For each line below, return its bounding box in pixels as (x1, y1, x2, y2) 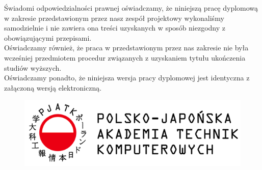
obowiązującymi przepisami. (4, 32, 92, 43)
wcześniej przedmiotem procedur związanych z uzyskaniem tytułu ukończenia (4, 52, 246, 63)
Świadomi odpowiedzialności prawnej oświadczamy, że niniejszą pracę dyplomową (4, 3, 258, 13)
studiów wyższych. (4, 62, 62, 73)
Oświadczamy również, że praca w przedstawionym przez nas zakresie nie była (4, 42, 249, 53)
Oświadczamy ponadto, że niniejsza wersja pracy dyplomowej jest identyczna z (4, 72, 250, 83)
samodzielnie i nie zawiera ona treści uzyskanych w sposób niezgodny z (4, 22, 226, 33)
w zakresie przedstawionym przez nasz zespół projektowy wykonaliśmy (4, 12, 224, 23)
